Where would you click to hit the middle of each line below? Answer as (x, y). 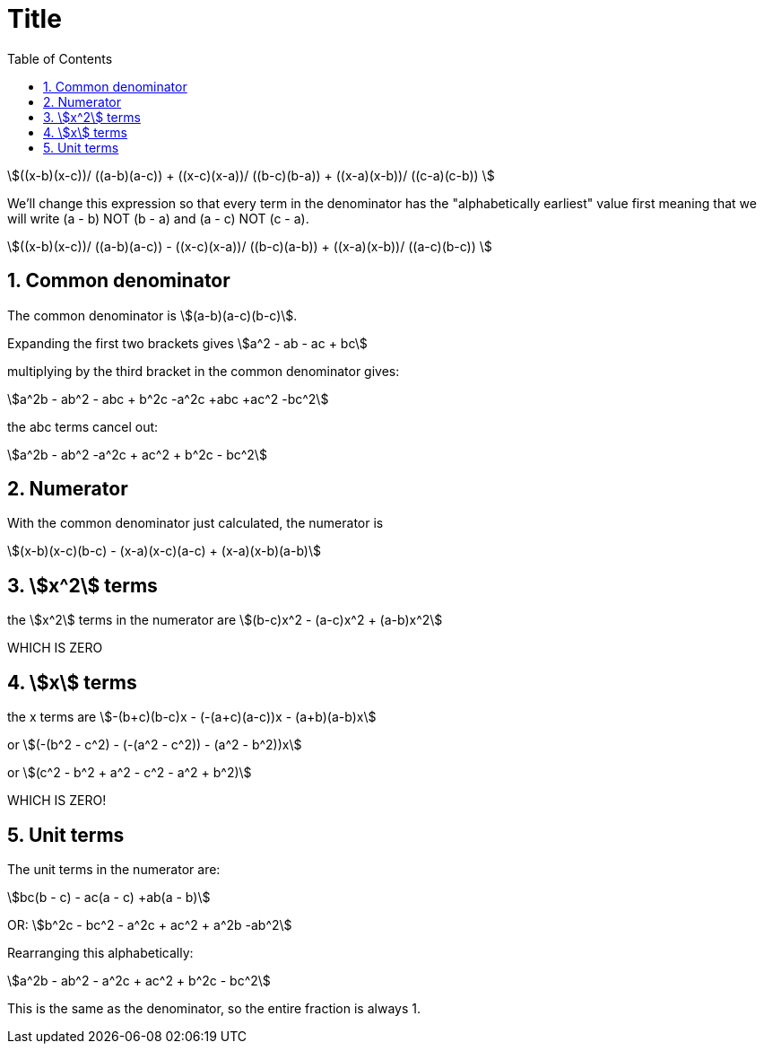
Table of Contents (60, 58)
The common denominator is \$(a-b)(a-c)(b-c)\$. (152, 315)
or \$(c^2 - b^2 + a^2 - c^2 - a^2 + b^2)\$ (130, 773)
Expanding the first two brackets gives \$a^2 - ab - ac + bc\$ (187, 343)
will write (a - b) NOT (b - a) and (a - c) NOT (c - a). (158, 218)
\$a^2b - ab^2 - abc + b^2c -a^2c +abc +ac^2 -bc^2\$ (168, 399)
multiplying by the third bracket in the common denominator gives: (204, 371)
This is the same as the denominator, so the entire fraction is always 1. (214, 1008)
